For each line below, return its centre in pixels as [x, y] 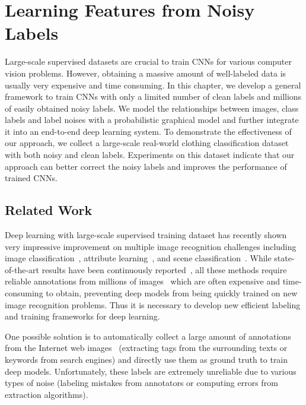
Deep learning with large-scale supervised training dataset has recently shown [146, 235]
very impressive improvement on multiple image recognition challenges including [151, 246]
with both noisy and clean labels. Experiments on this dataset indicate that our [150, 155]
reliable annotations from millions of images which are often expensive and [142, 281]
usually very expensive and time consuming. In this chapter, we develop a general [153, 85]
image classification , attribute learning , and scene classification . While [138, 258]
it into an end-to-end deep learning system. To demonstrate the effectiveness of [148, 131]
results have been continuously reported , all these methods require [164, 269]
